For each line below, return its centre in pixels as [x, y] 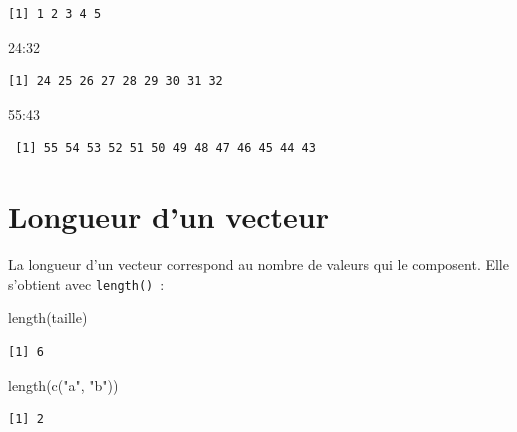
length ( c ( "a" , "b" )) [63, 384]
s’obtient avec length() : [86, 283]
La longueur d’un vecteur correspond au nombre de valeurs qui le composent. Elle [258, 264]
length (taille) [48, 317]
